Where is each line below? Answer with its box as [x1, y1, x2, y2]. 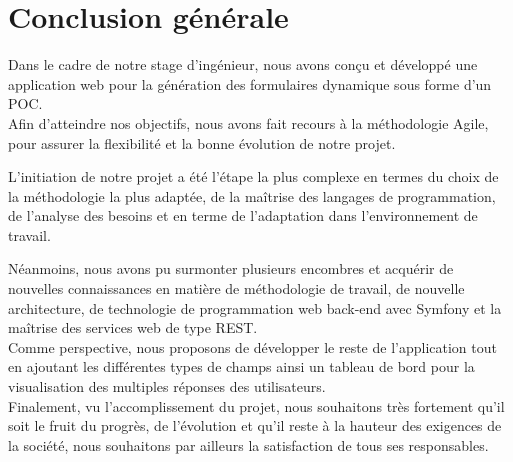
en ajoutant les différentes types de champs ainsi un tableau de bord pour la [8, 356, 475, 377]
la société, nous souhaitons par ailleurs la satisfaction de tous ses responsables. [8, 434, 489, 455]
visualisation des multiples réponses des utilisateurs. [8, 376, 326, 397]
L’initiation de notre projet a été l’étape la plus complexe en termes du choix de [8, 166, 499, 187]
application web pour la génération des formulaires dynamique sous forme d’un [8, 73, 492, 94]
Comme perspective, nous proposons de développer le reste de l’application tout [8, 336, 497, 357]
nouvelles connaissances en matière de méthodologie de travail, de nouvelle [8, 278, 465, 299]
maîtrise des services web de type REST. [8, 317, 258, 338]
